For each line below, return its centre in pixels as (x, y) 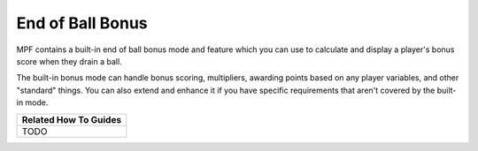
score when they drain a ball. (69, 61)
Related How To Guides (72, 119)
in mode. (32, 102)
